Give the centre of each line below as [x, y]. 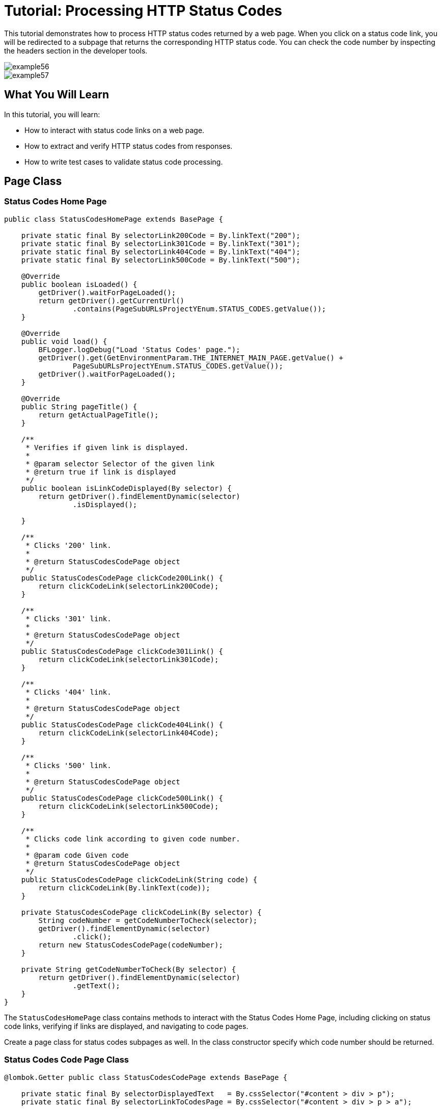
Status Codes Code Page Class [66, 1060]
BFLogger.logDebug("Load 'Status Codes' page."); [139, 349]
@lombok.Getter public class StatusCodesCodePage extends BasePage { [146, 1077]
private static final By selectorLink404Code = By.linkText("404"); [161, 252]
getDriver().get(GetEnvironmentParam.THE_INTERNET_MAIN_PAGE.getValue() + [191, 358]
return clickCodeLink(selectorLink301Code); [129, 659]
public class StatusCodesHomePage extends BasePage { [114, 219]
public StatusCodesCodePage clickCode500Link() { [122, 798]
